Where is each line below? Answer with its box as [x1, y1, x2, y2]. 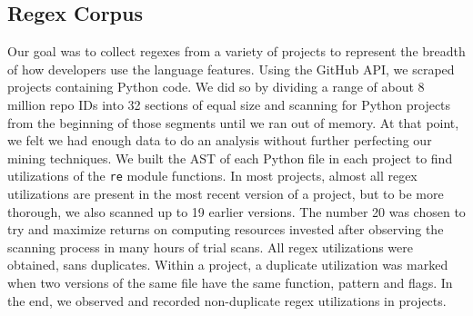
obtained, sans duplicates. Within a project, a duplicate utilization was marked [7, 255, 448, 274]
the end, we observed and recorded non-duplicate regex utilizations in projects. [7, 291, 447, 310]
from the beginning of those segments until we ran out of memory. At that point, [7, 113, 459, 132]
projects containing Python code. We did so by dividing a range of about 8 [7, 77, 425, 96]
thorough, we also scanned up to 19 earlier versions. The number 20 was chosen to [7, 202, 466, 221]
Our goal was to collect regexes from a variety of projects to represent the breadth [7, 42, 466, 61]
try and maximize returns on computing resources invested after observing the [7, 220, 444, 239]
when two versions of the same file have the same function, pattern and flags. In [7, 272, 453, 291]
